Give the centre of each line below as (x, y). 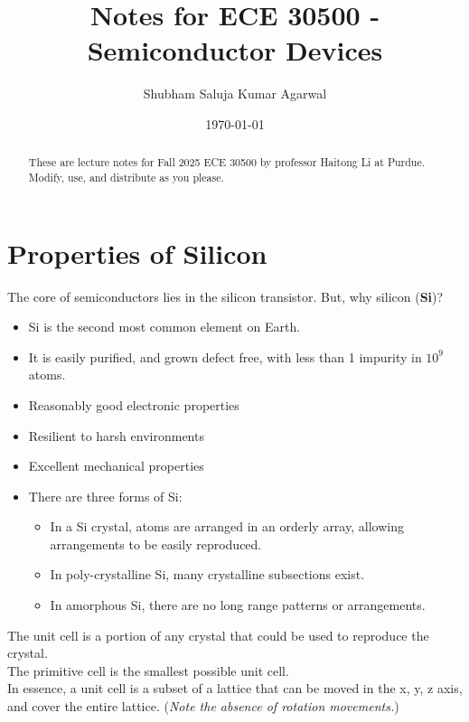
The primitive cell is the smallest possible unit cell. (148, 670)
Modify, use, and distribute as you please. (126, 177)
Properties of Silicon (137, 253)
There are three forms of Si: (105, 496)
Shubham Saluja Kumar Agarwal (235, 94)
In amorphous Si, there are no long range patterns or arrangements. (238, 605)
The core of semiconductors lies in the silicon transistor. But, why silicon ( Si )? (225, 296)
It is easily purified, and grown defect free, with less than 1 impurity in (225, 356)
